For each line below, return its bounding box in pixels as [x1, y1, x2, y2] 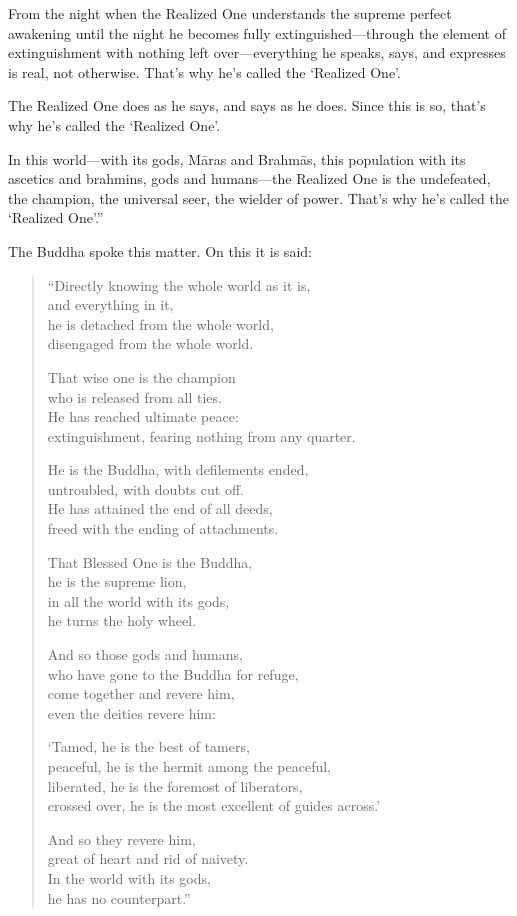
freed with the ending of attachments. [47, 518, 279, 539]
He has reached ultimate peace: [47, 406, 239, 427]
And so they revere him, [47, 828, 196, 849]
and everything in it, [47, 294, 174, 315]
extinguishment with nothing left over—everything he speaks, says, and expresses [8, 42, 506, 63]
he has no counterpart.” [47, 887, 191, 908]
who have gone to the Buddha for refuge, [47, 663, 299, 684]
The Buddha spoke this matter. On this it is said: [8, 240, 312, 261]
